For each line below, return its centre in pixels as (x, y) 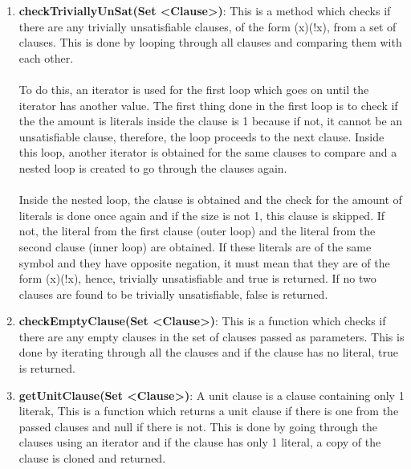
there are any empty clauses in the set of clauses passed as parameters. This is (212, 336)
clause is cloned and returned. (92, 458)
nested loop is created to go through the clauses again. (153, 167)
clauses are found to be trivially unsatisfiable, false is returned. (173, 294)
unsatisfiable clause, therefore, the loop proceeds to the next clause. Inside (201, 136)
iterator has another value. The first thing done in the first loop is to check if (208, 105)
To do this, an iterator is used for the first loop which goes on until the (194, 89)
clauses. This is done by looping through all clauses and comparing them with (210, 42)
